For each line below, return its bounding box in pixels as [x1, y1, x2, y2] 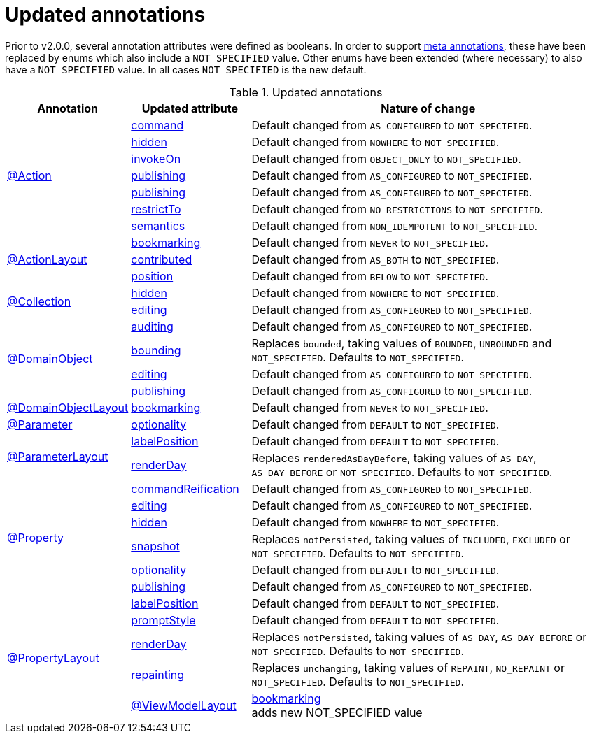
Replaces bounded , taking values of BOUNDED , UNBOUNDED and [251, 336, 552, 350]
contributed [131, 252, 192, 266]
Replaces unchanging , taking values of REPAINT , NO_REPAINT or [251, 660, 565, 675]
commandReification [131, 481, 239, 496]
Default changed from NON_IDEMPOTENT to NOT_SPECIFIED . [251, 218, 538, 233]
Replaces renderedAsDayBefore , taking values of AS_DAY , [251, 450, 537, 465]
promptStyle [131, 612, 196, 627]
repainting [131, 667, 185, 682]
